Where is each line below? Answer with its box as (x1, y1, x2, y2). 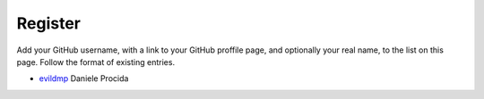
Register (16, 13, 81, 33)
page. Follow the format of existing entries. (16, 56, 175, 67)
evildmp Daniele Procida (39, 73, 129, 84)
